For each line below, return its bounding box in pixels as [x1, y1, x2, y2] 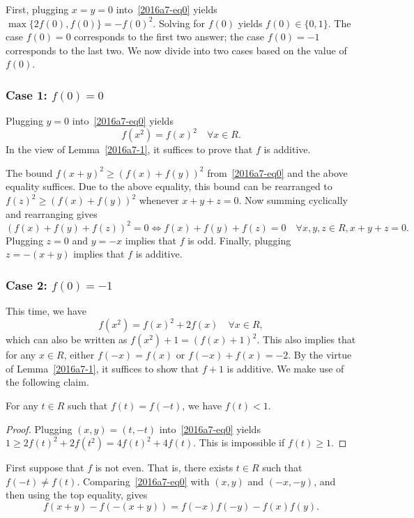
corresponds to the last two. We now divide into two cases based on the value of [6, 42, 347, 57]
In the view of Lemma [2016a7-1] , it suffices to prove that [6, 142, 253, 157]
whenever [139, 193, 179, 207]
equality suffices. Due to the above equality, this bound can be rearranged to [6, 179, 332, 194]
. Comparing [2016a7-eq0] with [77, 473, 210, 488]
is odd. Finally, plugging [187, 233, 291, 247]
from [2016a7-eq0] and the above [207, 165, 348, 180]
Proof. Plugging [6, 421, 72, 436]
